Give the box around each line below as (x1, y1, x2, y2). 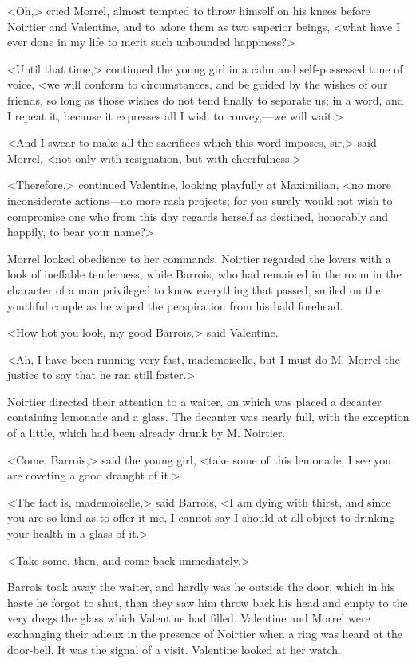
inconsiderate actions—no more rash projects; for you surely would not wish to (7, 191, 393, 208)
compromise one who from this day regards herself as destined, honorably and (7, 207, 389, 224)
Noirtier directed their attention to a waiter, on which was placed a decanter (7, 393, 382, 409)
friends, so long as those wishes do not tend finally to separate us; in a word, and (7, 91, 404, 108)
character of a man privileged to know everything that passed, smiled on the (7, 281, 381, 298)
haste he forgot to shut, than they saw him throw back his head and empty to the (7, 594, 408, 610)
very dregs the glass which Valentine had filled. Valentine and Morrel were (7, 610, 370, 626)
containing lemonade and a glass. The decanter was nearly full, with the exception (7, 408, 410, 425)
